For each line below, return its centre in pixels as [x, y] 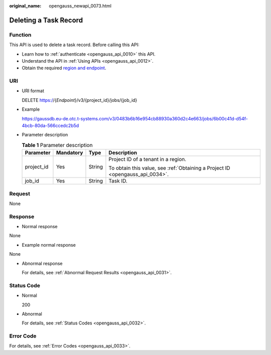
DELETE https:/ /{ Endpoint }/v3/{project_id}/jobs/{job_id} [80, 100]
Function [20, 35]
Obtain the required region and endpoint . [64, 68]
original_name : [25, 6]
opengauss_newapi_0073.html [80, 6]
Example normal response [49, 245]
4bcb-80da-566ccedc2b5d [50, 126]
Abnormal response [42, 263]
